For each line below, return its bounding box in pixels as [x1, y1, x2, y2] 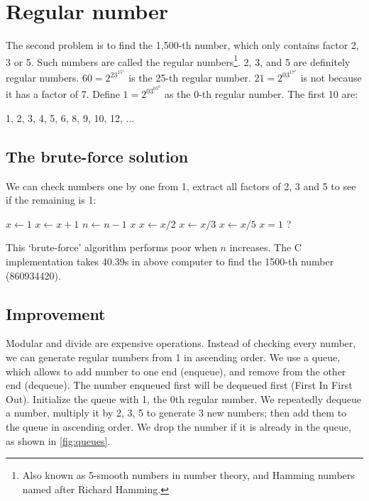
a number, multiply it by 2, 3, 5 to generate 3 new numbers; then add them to [6, 405, 347, 420]
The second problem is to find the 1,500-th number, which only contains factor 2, [6, 38, 359, 53]
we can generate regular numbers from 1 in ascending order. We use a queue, [6, 349, 341, 364]
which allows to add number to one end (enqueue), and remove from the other [6, 363, 346, 378]
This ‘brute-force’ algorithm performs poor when [6, 240, 217, 255]
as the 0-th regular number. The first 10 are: [164, 87, 358, 101]
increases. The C [229, 240, 302, 255]
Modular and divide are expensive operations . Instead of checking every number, [6, 336, 356, 351]
